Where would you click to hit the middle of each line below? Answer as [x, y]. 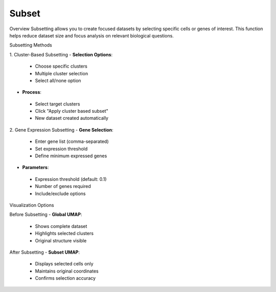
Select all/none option [58, 80]
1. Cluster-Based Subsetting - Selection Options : [61, 54]
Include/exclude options [60, 193]
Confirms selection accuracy [65, 278]
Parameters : [36, 168]
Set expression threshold [61, 149]
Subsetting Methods [31, 45]
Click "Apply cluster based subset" [72, 111]
